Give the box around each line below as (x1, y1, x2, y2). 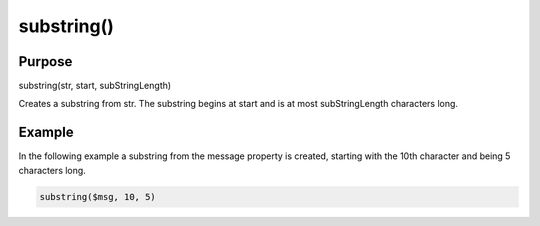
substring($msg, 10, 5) (39, 191, 157, 202)
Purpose (18, 53, 73, 70)
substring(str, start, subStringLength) (18, 80, 172, 92)
